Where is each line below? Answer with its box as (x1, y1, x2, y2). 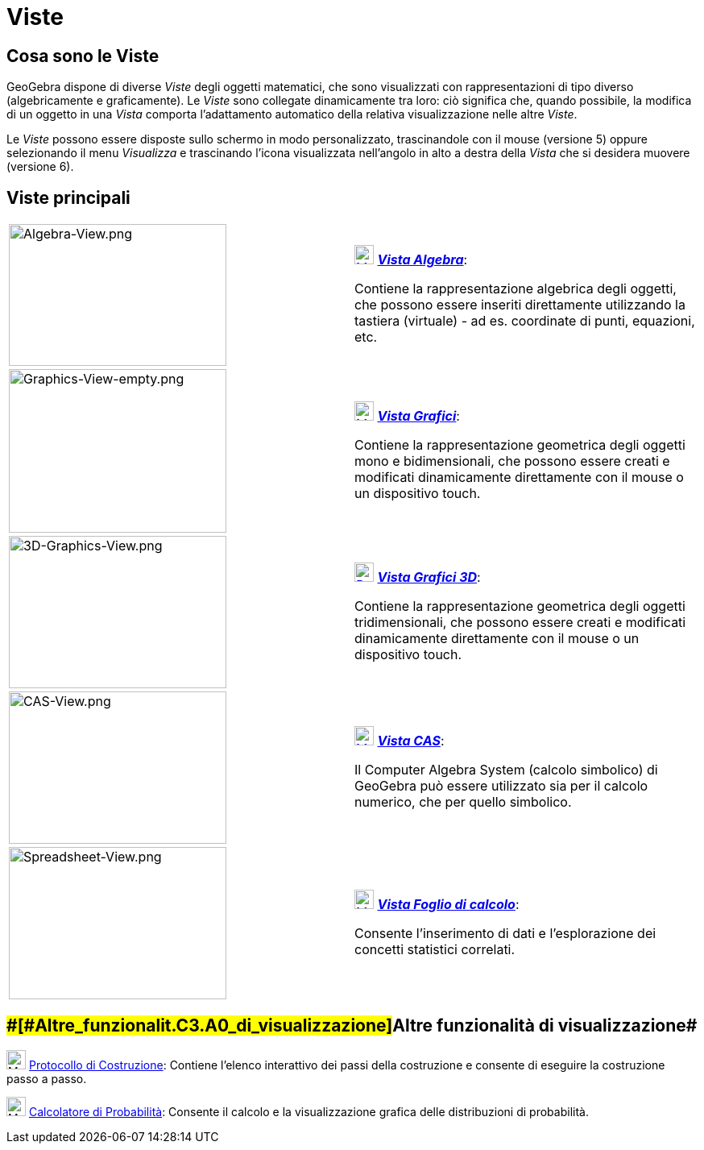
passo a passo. (6, 1071, 87, 1086)
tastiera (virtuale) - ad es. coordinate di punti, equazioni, (354, 313, 695, 330)
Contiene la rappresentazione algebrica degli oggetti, (354, 280, 677, 297)
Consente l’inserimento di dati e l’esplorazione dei (354, 924, 656, 941)
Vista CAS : (377, 732, 445, 749)
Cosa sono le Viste (6, 45, 159, 66)
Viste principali (6, 187, 130, 208)
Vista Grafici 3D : (377, 568, 481, 585)
